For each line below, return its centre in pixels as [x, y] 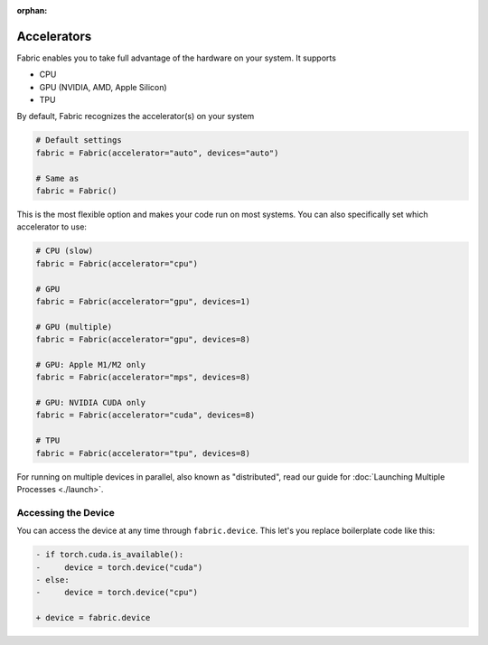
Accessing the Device [66, 512]
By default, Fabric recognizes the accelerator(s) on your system [136, 117]
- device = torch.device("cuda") [119, 567]
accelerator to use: [52, 227]
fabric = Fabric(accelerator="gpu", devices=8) [143, 340]
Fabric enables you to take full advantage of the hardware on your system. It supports [176, 58]
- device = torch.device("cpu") [117, 593]
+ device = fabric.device [93, 618]
